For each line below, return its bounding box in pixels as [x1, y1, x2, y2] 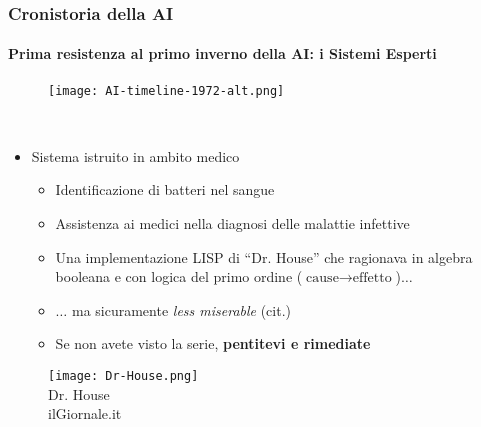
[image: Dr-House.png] [48, 369, 199, 384]
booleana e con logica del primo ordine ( [55, 266, 303, 287]
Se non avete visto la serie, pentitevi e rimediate [55, 333, 371, 354]
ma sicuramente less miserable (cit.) [71, 299, 292, 320]
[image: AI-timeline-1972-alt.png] [48, 83, 285, 98]
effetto [352, 271, 392, 286]
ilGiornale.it [48, 403, 122, 424]
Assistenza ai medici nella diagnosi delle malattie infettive [55, 213, 410, 234]
